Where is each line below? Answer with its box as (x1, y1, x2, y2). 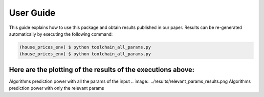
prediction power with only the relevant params (9, 85, 105, 91)
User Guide (9, 7, 56, 18)
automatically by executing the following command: (9, 31, 113, 37)
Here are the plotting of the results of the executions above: (9, 65, 195, 73)
